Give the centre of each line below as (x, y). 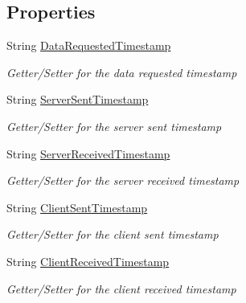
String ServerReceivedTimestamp (88, 153)
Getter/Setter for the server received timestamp (123, 180)
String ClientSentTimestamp (77, 207)
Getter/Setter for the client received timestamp (121, 288)
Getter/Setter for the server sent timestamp (114, 126)
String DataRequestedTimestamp (89, 45)
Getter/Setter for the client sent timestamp (113, 234)
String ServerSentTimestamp (78, 99)
